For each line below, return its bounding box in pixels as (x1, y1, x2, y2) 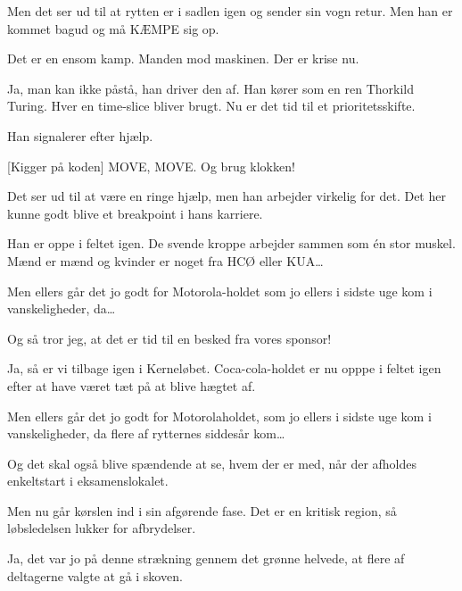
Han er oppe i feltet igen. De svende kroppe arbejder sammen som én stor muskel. (7, 234, 456, 253)
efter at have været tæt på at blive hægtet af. (7, 376, 256, 395)
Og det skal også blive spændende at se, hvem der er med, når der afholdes (7, 454, 417, 472)
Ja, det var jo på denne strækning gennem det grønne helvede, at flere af (7, 549, 405, 568)
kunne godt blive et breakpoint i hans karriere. (7, 204, 263, 222)
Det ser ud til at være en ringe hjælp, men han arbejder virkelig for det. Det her (7, 187, 446, 205)
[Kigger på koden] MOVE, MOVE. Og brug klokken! (7, 156, 295, 175)
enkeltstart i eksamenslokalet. (7, 471, 169, 490)
